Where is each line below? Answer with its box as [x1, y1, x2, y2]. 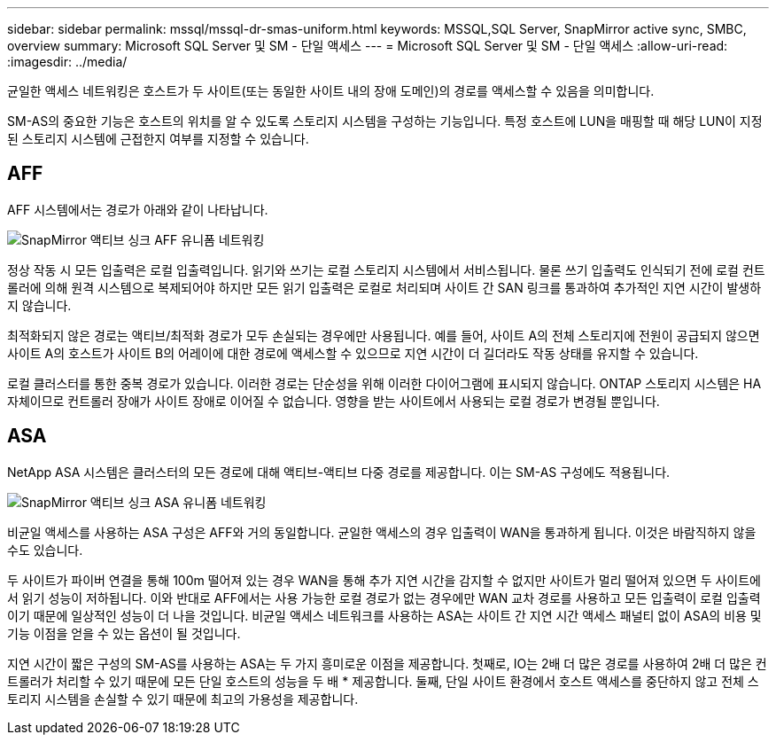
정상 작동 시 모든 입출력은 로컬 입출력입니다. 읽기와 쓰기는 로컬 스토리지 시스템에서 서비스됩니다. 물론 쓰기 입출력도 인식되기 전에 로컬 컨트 [7, 262, 765, 277]
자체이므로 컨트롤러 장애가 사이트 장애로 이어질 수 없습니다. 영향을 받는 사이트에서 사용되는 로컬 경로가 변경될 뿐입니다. [7, 393, 660, 409]
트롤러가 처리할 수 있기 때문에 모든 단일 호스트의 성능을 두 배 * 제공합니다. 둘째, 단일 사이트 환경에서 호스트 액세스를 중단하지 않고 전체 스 [7, 673, 759, 689]
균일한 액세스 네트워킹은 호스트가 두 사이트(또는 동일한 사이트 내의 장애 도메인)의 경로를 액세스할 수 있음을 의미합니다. [7, 83, 655, 98]
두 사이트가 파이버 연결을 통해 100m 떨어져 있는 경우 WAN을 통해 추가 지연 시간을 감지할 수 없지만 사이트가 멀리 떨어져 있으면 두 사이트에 [7, 572, 761, 588]
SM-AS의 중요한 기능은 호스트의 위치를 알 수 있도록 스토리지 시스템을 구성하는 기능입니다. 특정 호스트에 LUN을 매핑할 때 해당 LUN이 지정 [7, 113, 763, 129]
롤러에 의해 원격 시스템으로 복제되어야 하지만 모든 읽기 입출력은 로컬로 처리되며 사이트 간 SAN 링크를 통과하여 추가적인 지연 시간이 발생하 [7, 279, 762, 295]
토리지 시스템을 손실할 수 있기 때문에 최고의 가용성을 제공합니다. [7, 691, 359, 707]
